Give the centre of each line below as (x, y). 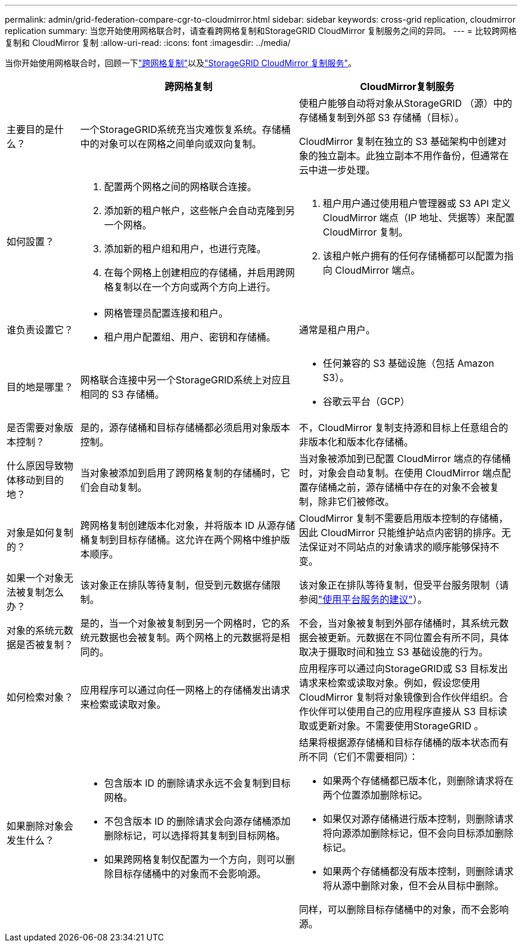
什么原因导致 (35, 466)
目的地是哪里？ (40, 387)
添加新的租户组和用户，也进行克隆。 (185, 249)
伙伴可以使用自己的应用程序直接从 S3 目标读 (408, 711)
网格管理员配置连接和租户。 (166, 313)
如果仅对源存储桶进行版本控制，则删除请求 (418, 819)
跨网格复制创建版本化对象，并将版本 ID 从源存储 (188, 525)
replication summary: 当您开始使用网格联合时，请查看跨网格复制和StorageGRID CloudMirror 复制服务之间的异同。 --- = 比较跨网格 (261, 31)
